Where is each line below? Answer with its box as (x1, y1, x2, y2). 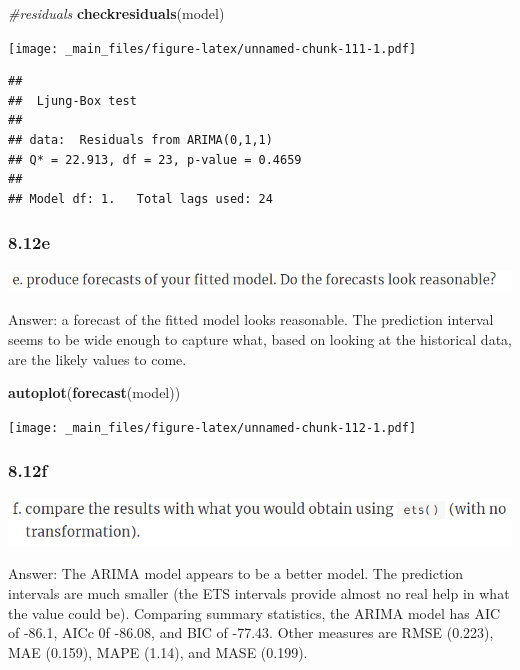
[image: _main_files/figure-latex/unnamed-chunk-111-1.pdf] (8, 41, 417, 56)
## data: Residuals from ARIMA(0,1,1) (8, 133, 273, 148)
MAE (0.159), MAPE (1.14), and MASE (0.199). (8, 641, 308, 662)
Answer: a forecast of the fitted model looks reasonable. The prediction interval (8, 309, 494, 330)
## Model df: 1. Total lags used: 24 (8, 191, 273, 206)
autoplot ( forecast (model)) (8, 382, 181, 403)
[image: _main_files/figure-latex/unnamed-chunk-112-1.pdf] (8, 420, 417, 435)
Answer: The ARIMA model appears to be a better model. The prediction (8, 563, 464, 584)
